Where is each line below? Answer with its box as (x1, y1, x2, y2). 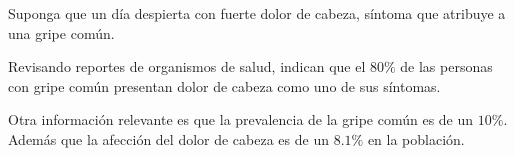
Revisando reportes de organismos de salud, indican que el (8, 56, 366, 77)
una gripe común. (8, 22, 115, 43)
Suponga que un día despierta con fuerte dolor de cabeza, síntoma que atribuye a (8, 3, 506, 23)
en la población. (367, 128, 465, 149)
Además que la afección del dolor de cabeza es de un (8, 128, 329, 149)
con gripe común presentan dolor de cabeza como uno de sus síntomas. (8, 75, 441, 96)
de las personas (400, 56, 493, 77)
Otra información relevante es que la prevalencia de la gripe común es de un (8, 109, 474, 130)
